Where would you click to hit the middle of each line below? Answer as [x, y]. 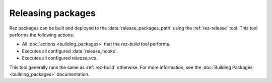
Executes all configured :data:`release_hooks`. [70, 51]
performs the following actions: [42, 34]
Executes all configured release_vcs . [60, 58]
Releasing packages [52, 13]
